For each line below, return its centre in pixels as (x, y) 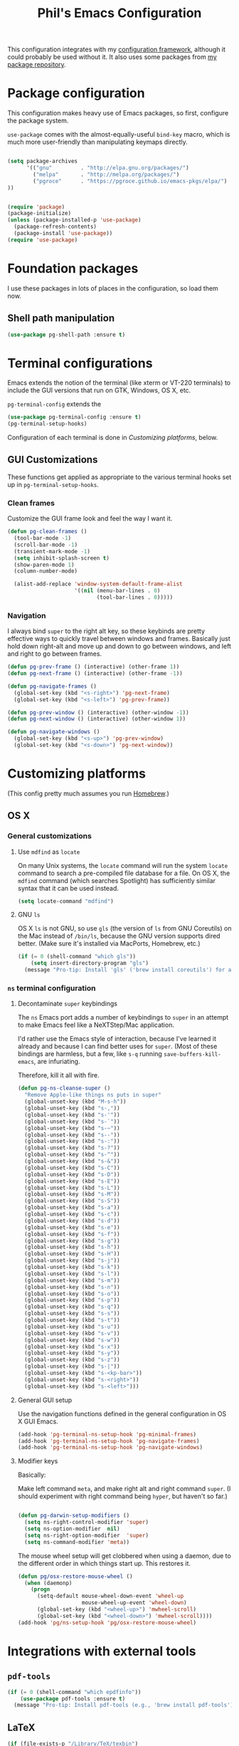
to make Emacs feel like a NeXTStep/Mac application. (96, 1025)
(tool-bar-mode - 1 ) (43, 538)
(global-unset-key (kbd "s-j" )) (72, 1261)
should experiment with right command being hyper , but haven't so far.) (122, 1496)
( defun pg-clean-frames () (47, 532)
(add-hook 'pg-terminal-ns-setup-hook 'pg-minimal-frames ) (107, 1434)
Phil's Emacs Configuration (119, 13)
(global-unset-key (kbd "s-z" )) (72, 1360)
